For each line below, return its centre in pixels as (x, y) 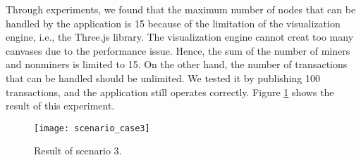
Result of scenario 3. (78, 151)
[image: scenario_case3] (92, 128)
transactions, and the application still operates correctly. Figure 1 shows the (170, 92)
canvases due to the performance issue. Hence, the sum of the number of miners (178, 50)
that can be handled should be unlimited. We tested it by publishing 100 (163, 78)
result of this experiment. (60, 106)
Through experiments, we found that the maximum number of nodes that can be (181, 9)
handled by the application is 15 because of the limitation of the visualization (173, 23)
